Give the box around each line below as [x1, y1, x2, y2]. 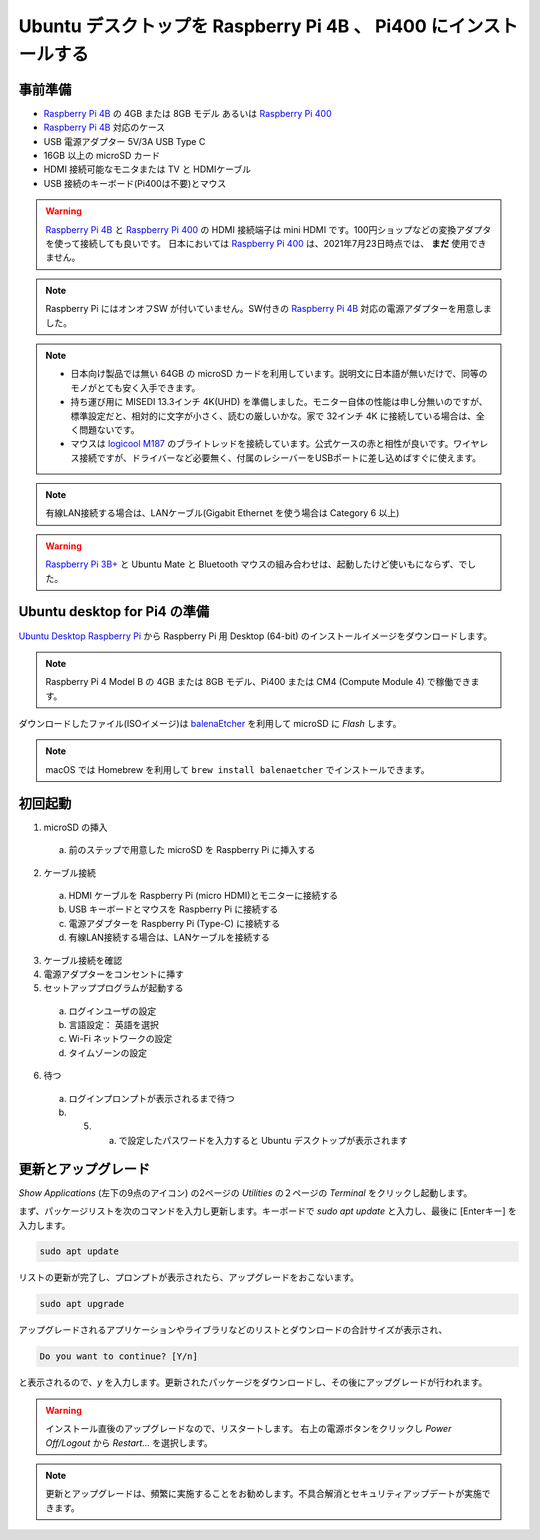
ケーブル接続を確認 [43, 954, 123, 966]
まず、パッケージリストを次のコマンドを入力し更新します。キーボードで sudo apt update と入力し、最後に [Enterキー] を [18, 1205, 517, 1217]
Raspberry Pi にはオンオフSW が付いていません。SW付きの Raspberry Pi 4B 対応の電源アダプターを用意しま [45, 303, 492, 315]
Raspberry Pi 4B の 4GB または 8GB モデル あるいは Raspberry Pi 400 [43, 107, 332, 119]
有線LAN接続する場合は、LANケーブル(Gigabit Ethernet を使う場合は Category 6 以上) [45, 507, 400, 519]
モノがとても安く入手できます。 [70, 381, 201, 394]
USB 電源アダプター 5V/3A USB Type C [43, 135, 206, 147]
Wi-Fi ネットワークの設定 [68, 1033, 173, 1045]
